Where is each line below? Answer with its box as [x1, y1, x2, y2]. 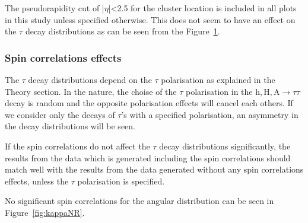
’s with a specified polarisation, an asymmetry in [121, 108, 299, 120]
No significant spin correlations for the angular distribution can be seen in [5, 195, 274, 207]
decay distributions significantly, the [159, 139, 291, 152]
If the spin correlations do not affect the [5, 139, 150, 152]
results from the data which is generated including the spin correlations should [5, 151, 291, 164]
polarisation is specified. [77, 174, 165, 187]
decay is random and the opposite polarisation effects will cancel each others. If [5, 97, 293, 109]
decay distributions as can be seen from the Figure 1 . [25, 25, 220, 37]
